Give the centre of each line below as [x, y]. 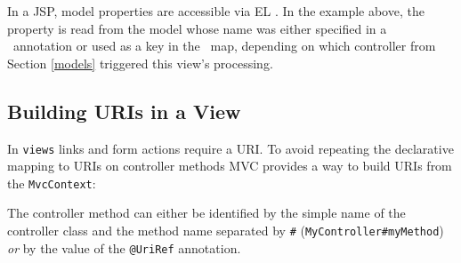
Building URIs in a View [124, 111]
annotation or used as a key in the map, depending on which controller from [224, 46]
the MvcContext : [52, 183]
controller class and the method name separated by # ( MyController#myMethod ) [226, 231]
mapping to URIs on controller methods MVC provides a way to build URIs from [230, 166]
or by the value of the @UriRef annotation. [124, 247]
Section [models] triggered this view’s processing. [140, 63]
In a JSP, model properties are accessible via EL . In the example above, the [216, 11]
